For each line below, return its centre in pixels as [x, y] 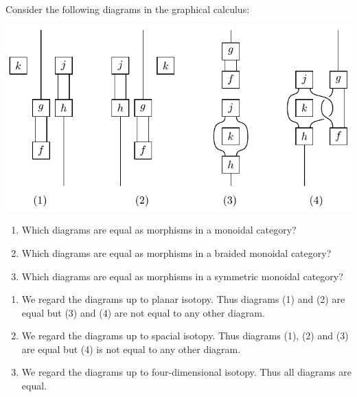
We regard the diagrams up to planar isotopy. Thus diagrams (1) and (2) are [183, 299]
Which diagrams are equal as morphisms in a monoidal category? [159, 230]
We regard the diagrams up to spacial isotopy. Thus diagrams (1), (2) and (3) [185, 336]
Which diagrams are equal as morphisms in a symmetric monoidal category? [182, 276]
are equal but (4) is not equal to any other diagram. [131, 349]
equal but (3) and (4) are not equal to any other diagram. [143, 312]
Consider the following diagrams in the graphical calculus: [128, 9]
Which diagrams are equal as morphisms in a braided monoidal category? [176, 252]
